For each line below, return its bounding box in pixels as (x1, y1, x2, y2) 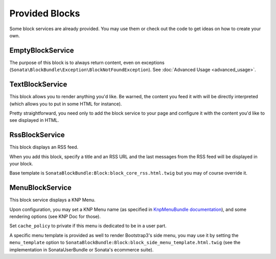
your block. (9, 161, 33, 166)
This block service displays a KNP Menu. (9, 197, 96, 203)
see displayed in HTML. (9, 117, 59, 123)
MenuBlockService (9, 183, 72, 192)
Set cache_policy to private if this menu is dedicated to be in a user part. (9, 223, 167, 229)
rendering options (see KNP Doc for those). (9, 213, 101, 220)
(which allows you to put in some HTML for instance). (9, 100, 122, 107)
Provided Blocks (9, 8, 80, 19)
